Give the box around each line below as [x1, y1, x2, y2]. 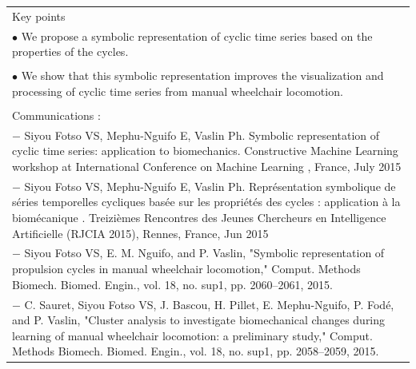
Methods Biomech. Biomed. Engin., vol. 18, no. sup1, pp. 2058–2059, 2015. [12, 343, 379, 359]
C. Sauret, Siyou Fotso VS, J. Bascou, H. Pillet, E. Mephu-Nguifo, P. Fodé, [24, 296, 394, 312]
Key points [12, 7, 66, 24]
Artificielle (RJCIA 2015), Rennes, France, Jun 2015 [12, 224, 269, 241]
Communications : [12, 106, 101, 123]
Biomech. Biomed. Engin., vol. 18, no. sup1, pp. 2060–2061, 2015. [12, 276, 333, 292]
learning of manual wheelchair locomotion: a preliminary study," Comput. [12, 327, 373, 343]
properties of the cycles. [12, 43, 129, 60]
